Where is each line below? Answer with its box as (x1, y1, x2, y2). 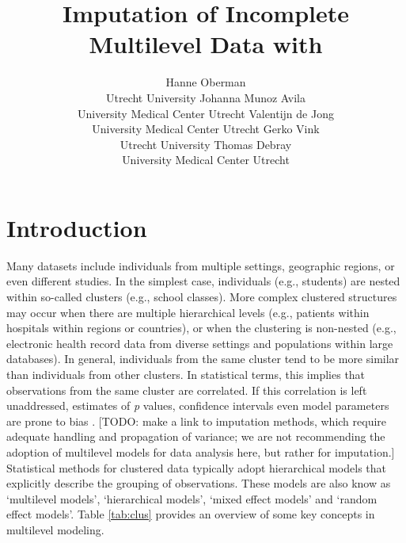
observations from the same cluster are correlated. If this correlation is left (6, 381, 367, 398)
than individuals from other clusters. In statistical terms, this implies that (6, 365, 366, 382)
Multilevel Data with (89, 28, 323, 60)
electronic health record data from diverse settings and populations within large (6, 335, 393, 351)
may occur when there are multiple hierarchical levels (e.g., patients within (6, 304, 370, 320)
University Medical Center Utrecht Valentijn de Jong (78, 105, 334, 121)
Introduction (6, 211, 147, 243)
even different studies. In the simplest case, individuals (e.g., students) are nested (6, 273, 400, 289)
